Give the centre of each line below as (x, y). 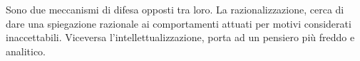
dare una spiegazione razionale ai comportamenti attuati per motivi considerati (179, 23)
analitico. (26, 51)
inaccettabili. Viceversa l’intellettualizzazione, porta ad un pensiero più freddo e (180, 37)
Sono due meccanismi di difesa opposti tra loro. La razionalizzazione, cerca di (175, 9)
